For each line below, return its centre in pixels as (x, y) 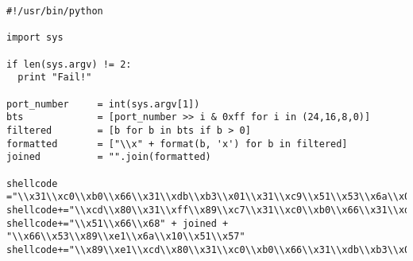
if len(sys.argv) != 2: (69, 64)
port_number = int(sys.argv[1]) (103, 104)
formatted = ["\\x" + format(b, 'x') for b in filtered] (177, 144)
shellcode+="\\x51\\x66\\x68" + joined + (118, 223)
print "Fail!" (55, 78)
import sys (35, 38)
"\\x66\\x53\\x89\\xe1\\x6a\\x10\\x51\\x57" (126, 237)
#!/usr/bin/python (55, 11)
